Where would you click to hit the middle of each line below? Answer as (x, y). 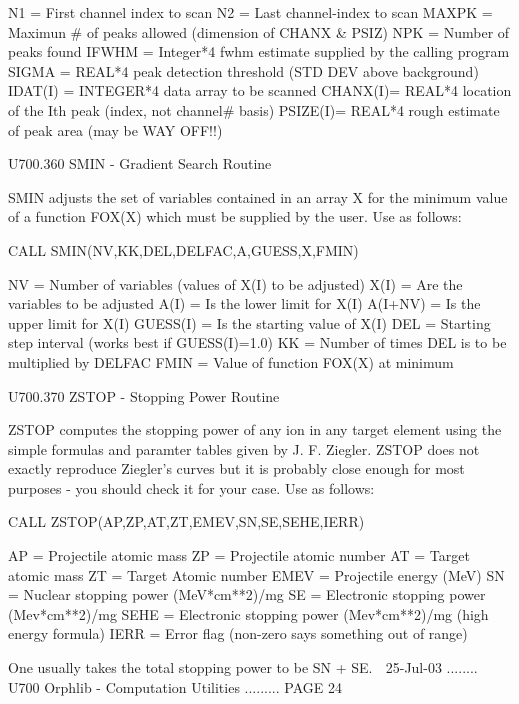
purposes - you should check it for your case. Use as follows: (191, 487)
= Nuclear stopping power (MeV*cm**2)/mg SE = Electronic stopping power (247, 594)
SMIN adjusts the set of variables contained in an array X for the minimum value (258, 196)
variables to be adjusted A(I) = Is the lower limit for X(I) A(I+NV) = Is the (244, 303)
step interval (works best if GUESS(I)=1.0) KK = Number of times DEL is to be (257, 342)
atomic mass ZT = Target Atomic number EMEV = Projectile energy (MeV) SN (256, 574)
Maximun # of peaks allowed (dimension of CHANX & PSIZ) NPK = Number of (259, 31)
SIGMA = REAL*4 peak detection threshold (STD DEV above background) (243, 70)
